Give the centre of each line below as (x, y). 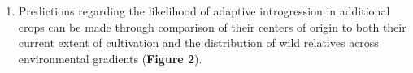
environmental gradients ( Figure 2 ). (110, 58)
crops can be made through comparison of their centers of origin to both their (212, 26)
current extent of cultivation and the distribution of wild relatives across (198, 43)
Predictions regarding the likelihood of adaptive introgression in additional (204, 11)
